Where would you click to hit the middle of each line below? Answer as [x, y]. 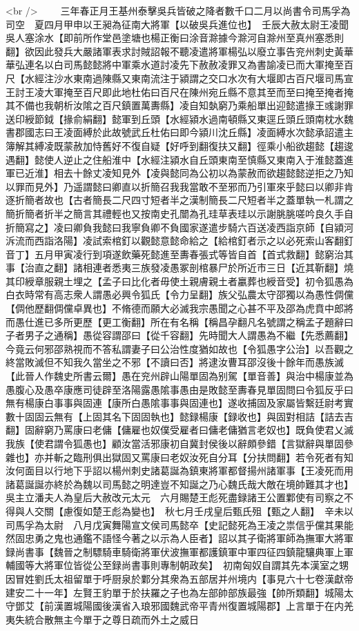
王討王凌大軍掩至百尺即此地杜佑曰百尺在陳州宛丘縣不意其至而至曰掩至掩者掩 [179, 91]
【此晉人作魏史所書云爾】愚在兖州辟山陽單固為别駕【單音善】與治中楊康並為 [179, 376]
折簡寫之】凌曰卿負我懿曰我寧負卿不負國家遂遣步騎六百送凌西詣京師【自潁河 [179, 227]
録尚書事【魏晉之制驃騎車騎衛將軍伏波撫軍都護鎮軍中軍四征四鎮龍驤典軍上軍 [179, 551]
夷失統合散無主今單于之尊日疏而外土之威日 [102, 619]
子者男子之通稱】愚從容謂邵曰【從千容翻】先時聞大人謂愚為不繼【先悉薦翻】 [179, 335]
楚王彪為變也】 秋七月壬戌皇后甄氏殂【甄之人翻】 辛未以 [223, 511]
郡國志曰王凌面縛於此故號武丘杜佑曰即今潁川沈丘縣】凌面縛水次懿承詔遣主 [184, 132]
